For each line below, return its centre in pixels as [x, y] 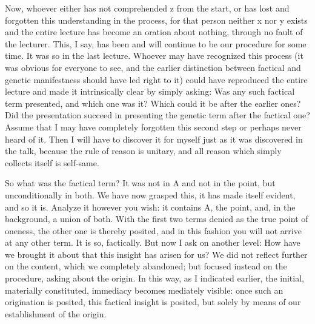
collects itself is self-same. [52, 162]
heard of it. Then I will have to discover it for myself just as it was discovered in [154, 139]
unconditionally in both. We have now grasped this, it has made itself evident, [150, 194]
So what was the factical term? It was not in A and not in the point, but [140, 183]
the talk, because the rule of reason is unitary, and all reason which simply [143, 151]
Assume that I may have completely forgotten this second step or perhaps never [153, 127]
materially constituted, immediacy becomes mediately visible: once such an [144, 290]
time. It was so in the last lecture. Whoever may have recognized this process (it [154, 56]
